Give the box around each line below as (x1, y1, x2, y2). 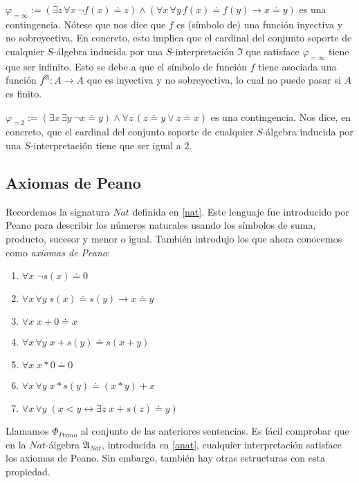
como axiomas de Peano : (6, 245, 110, 259)
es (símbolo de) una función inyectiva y (176, 17, 343, 31)
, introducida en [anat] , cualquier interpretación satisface (102, 437, 342, 451)
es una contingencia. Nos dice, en (210, 109, 351, 124)
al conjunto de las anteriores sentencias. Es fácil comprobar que (80, 424, 349, 438)
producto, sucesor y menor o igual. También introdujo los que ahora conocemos (6, 231, 342, 245)
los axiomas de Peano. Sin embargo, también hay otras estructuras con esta (6, 451, 325, 465)
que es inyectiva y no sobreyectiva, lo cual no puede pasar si (86, 73, 341, 87)
